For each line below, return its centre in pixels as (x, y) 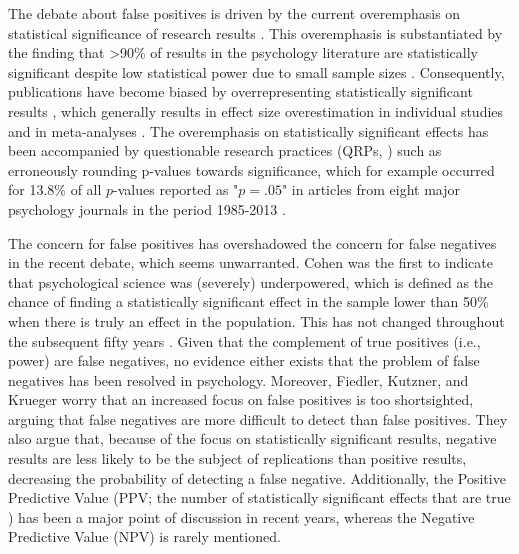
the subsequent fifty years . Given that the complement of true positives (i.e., (244, 340)
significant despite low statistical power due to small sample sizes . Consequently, (256, 71)
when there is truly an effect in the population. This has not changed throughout (256, 320)
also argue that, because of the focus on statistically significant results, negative (252, 438)
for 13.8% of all (55, 189)
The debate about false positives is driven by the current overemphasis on (234, 13)
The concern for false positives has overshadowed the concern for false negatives (252, 242)
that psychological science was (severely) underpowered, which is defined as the (251, 281)
